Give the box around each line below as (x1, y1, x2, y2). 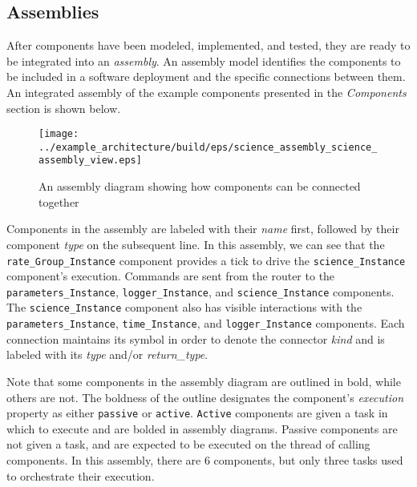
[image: (38, 128, 79, 140)
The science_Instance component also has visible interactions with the (6, 299, 362, 316)
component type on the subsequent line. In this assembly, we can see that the (6, 235, 385, 252)
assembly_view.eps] (38, 155, 142, 167)
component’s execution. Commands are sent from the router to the (6, 268, 335, 284)
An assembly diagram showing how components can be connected (38, 178, 361, 195)
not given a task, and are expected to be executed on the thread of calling (6, 436, 370, 453)
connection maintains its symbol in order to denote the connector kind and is (6, 330, 385, 347)
